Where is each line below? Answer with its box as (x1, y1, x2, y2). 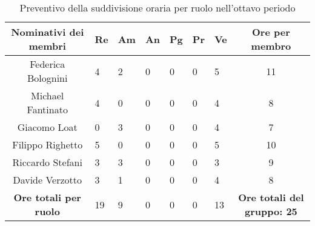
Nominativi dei (11, 25, 84, 39)
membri (28, 39, 66, 53)
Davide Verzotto (13, 173, 82, 187)
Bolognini (27, 71, 68, 85)
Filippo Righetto (12, 138, 83, 151)
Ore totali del (238, 190, 304, 204)
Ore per (252, 25, 290, 39)
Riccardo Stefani (12, 155, 82, 169)
